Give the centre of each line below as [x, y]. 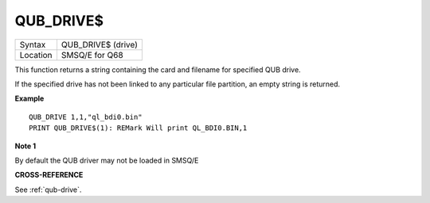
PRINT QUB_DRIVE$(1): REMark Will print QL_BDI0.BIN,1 [138, 128]
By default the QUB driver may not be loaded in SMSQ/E [107, 160]
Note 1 [25, 146]
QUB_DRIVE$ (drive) [100, 44]
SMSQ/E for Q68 [92, 55]
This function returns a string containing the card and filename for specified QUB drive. [158, 69]
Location [36, 55]
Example [29, 98]
